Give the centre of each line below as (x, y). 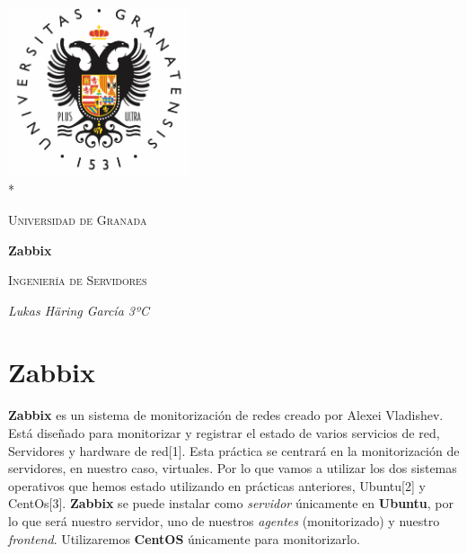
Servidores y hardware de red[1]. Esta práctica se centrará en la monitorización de (234, 450)
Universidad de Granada (78, 219)
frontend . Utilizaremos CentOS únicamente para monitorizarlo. (184, 538)
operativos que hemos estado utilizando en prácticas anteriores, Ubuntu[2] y (217, 485)
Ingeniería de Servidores (78, 280)
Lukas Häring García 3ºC (79, 310)
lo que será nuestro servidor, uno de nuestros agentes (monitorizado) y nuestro (224, 520)
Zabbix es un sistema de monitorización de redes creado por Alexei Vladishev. (226, 415)
